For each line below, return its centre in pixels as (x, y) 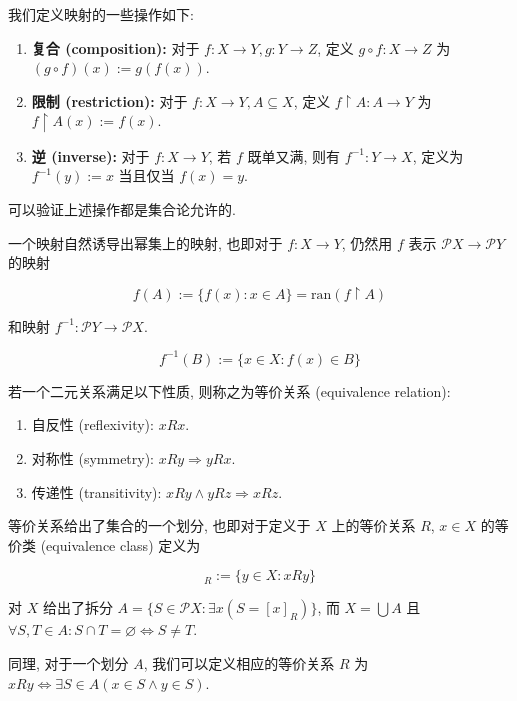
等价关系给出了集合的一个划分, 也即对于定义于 (159, 525)
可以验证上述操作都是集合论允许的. (122, 209)
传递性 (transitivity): (96, 491)
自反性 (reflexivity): (92, 424)
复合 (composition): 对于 (115, 47)
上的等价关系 (373, 525)
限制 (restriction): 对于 (109, 100)
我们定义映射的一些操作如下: (101, 14)
